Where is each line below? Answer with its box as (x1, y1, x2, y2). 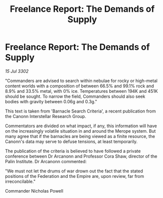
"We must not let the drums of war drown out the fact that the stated (5, 168, 143, 174)
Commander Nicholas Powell (5, 188, 64, 194)
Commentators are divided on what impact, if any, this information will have (5, 123, 157, 129)
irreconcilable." (5, 178, 36, 184)
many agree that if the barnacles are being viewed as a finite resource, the (5, 133, 155, 139)
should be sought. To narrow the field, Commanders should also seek (5, 93, 145, 99)
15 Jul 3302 (5, 68, 29, 74)
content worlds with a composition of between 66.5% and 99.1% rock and (5, 83, 154, 89)
